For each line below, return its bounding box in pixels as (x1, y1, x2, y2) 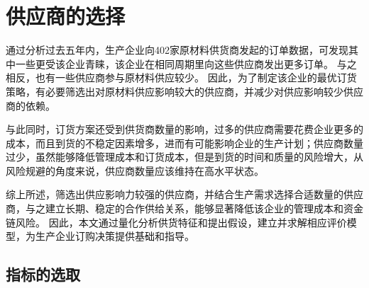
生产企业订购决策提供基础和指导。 (35, 229, 194, 243)
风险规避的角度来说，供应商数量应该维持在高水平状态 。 (6, 163, 264, 178)
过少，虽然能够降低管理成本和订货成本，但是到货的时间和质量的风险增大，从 (6, 149, 363, 164)
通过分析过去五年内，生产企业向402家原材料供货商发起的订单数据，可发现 (6, 42, 348, 57)
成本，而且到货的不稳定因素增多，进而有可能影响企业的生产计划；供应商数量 (6, 135, 363, 150)
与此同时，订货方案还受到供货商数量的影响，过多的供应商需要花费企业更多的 (6, 122, 363, 137)
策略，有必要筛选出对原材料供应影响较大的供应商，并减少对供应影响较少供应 (6, 83, 363, 98)
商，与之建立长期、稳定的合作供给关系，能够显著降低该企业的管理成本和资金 (6, 201, 363, 216)
